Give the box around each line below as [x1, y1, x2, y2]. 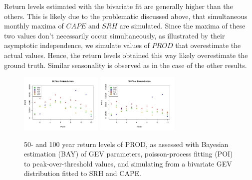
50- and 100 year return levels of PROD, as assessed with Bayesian [24, 138, 229, 149]
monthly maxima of [4, 20, 64, 31]
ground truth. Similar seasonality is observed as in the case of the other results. [4, 59, 247, 70]
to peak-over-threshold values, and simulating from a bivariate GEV [24, 158, 232, 168]
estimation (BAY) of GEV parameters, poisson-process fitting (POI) [24, 148, 233, 159]
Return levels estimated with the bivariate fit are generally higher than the [4, 1, 233, 11]
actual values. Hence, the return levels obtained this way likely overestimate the [4, 49, 248, 60]
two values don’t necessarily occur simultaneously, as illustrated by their [4, 30, 225, 40]
